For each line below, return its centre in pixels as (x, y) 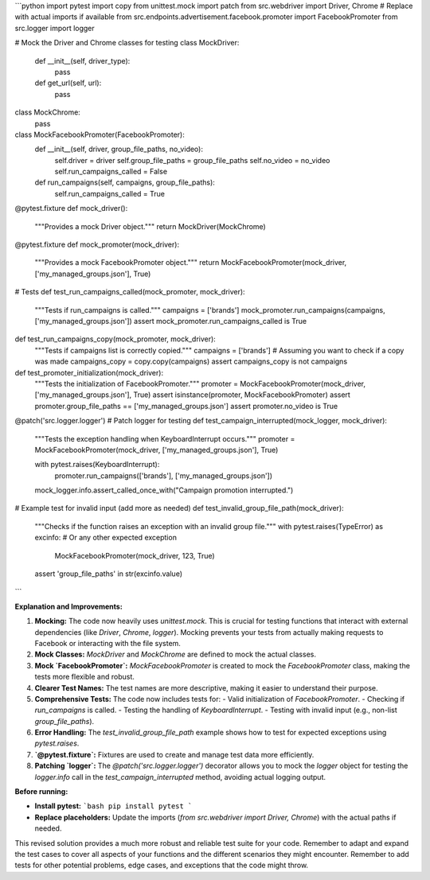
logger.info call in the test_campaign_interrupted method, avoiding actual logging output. (180, 777)
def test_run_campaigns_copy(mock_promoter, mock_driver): (115, 339)
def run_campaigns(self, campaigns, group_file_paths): (125, 182)
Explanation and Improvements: (68, 606)
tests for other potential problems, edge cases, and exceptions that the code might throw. (162, 865)
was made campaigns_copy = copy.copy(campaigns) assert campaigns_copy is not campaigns (191, 361)
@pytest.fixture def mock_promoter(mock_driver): (97, 245)
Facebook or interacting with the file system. (107, 643)
